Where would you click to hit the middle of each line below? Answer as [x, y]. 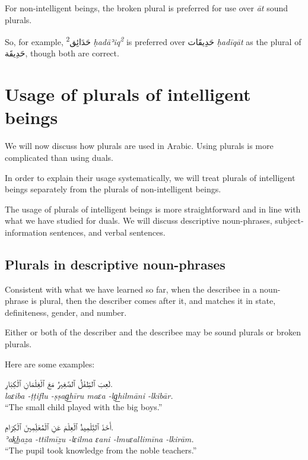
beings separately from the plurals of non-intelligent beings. [113, 189]
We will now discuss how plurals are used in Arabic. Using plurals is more [139, 146]
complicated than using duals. [59, 157]
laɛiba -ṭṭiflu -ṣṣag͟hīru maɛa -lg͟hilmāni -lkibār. [89, 395]
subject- [289, 221]
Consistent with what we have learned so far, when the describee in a [131, 289]
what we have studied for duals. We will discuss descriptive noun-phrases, [139, 221]
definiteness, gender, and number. [66, 312]
